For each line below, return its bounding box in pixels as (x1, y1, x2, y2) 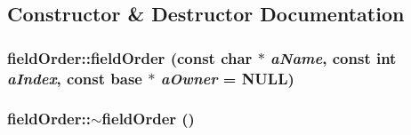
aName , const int (270, 46, 397, 68)
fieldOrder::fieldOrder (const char (7, 46, 253, 68)
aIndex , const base (7, 67, 142, 89)
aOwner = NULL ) (160, 67, 294, 89)
